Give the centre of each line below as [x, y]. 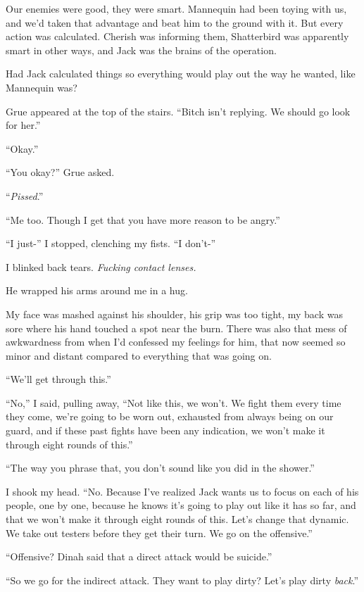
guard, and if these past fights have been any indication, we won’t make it [165, 430]
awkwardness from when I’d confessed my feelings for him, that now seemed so [176, 342]
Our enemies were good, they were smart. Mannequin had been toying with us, [176, 8]
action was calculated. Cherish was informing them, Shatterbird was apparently [177, 36]
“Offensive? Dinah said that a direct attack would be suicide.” [139, 556]
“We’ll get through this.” [58, 379]
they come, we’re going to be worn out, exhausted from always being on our [170, 416]
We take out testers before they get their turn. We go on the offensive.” [159, 533]
